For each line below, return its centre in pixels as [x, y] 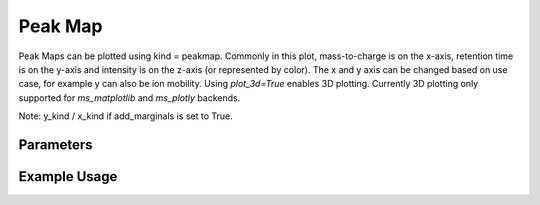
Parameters [55, 144]
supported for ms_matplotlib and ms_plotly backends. [129, 97]
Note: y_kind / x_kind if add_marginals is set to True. [126, 116]
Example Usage [68, 176]
